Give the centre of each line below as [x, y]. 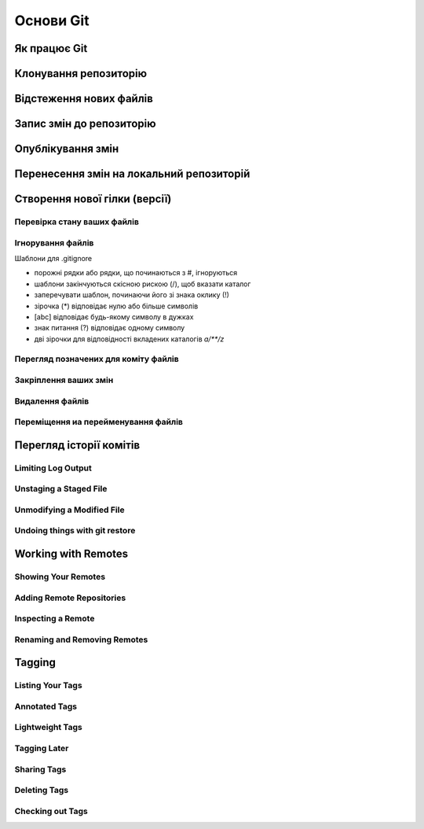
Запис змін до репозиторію [85, 124]
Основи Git [52, 20]
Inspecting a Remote [55, 619]
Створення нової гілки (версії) [93, 199]
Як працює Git [51, 48]
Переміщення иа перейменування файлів [99, 422]
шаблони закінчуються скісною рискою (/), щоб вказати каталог [143, 284]
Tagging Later [42, 748]
